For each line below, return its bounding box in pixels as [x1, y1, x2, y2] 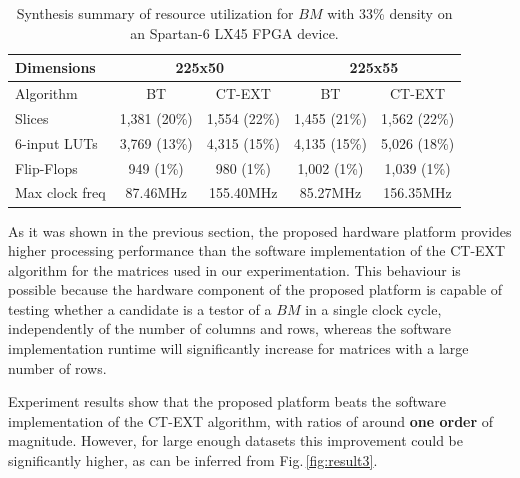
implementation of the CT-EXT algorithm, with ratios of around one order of [8, 410, 494, 431]
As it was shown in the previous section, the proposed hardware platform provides [8, 220, 512, 241]
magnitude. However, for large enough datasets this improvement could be [8, 430, 463, 451]
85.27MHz [299, 182, 362, 203]
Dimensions [15, 57, 96, 78]
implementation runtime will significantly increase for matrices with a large [8, 338, 469, 359]
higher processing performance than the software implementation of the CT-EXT [8, 240, 506, 261]
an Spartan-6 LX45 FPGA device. [130, 22, 339, 43]
